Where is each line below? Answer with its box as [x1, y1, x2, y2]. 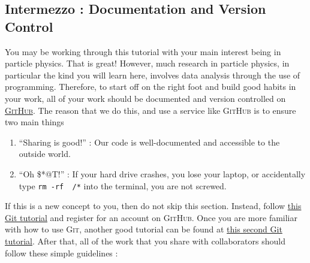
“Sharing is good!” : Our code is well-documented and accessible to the [19, 135, 280, 148]
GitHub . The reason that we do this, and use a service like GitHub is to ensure [5, 104, 296, 116]
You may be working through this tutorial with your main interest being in [5, 45, 281, 58]
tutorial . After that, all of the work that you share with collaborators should [5, 234, 285, 247]
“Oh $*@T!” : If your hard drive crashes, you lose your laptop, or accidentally [19, 167, 306, 180]
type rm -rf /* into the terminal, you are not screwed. [19, 179, 227, 192]
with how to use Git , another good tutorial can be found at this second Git [5, 223, 282, 235]
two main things [5, 116, 64, 128]
